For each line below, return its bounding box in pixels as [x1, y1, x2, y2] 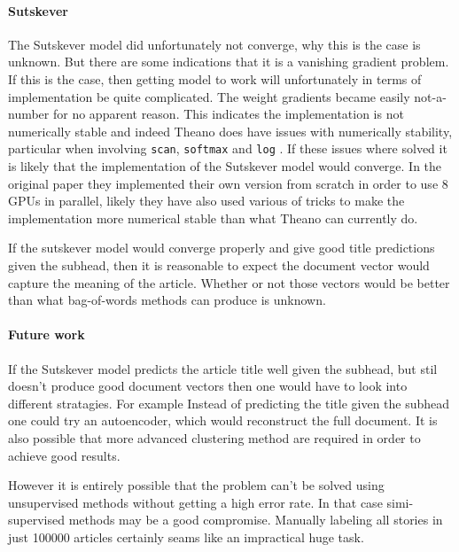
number [8, 105, 50, 123]
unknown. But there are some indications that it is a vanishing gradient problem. [8, 52, 449, 71]
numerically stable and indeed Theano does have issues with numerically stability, [8, 121, 453, 140]
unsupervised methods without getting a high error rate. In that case [8, 493, 383, 511]
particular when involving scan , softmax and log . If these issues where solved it [8, 139, 447, 158]
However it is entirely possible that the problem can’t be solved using [8, 476, 385, 494]
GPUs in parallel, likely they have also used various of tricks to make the [8, 191, 405, 210]
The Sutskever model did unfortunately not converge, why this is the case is [8, 35, 421, 53]
